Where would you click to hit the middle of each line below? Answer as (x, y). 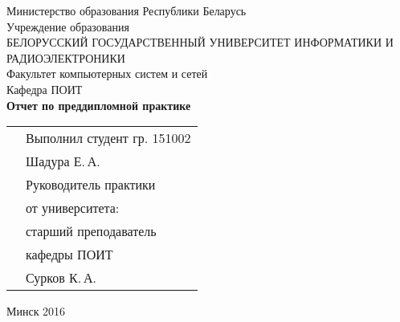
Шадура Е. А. (63, 161)
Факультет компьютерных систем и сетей (107, 73)
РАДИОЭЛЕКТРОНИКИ (66, 57)
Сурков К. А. (61, 278)
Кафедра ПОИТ (45, 89)
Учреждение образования (68, 26)
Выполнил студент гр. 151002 (108, 138)
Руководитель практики (91, 185)
